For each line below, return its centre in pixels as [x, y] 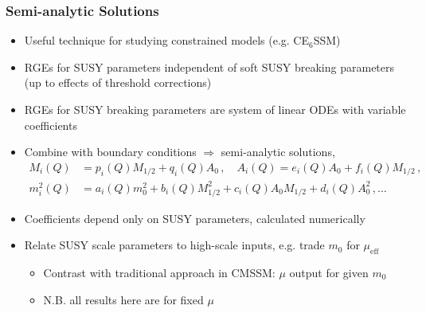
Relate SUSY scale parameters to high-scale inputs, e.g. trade [174, 245]
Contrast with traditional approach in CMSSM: [159, 272]
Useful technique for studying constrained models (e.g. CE [167, 40]
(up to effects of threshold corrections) [118, 82]
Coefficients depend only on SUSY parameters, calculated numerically [195, 218]
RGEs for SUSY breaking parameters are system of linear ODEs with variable [215, 109]
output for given [329, 272]
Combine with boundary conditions [110, 152]
